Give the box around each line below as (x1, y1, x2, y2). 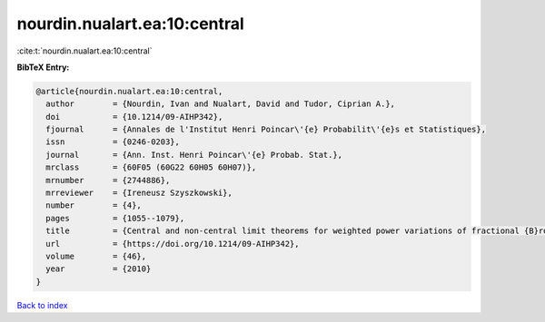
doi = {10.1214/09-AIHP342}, (45, 112, 223, 122)
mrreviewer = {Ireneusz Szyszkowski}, (45, 188, 233, 199)
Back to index (16, 299, 68, 310)
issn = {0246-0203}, (45, 137, 181, 147)
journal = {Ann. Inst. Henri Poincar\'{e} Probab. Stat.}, (45, 150, 343, 160)
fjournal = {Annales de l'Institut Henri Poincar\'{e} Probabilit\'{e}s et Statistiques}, (45, 124, 486, 135)
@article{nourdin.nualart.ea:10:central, (35, 86, 223, 96)
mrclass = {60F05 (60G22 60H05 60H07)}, (45, 162, 257, 172)
